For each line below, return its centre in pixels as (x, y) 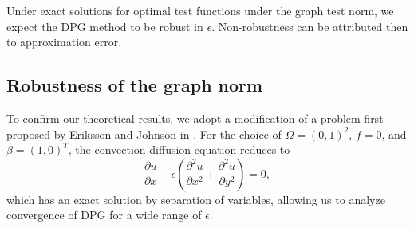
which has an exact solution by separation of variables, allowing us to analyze (196, 199)
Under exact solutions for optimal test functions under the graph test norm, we (200, 10)
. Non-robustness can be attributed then (310, 26)
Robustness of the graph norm (135, 85)
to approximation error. (64, 42)
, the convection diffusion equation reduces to (179, 149)
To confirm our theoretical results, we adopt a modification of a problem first (195, 118)
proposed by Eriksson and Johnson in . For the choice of (144, 134)
